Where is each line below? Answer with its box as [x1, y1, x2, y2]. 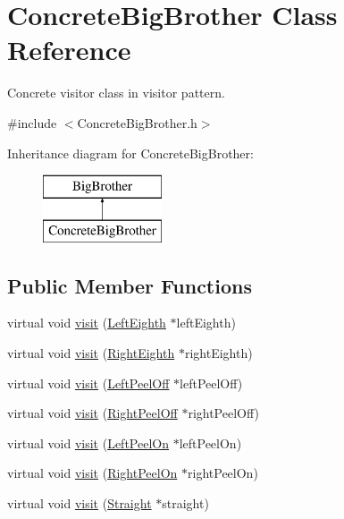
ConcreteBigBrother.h [77, 113, 197, 132]
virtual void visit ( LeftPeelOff [7, 373, 170, 392]
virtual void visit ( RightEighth [7, 344, 175, 362]
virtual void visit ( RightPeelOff [7, 404, 178, 422]
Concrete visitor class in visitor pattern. [7, 83, 225, 102]
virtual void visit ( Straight [7, 494, 152, 513]
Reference [7, 31, 131, 68]
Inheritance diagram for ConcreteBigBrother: [7, 143, 254, 162]
